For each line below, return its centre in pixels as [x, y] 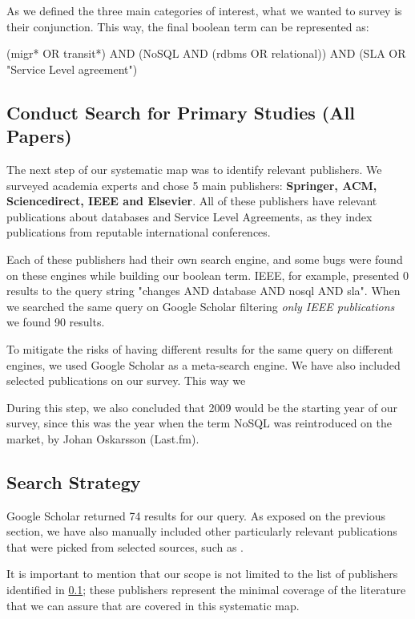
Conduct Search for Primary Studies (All [181, 112]
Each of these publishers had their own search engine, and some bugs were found [205, 259]
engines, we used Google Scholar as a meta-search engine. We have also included [203, 364]
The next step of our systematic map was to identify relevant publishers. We [194, 169]
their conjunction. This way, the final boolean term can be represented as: [188, 26]
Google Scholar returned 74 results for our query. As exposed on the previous [196, 515]
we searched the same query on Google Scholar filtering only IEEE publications [201, 306]
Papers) [39, 136]
